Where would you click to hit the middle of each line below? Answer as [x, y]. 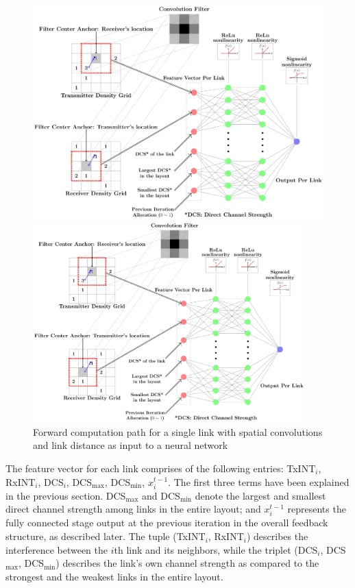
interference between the [57, 549]
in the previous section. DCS [66, 495]
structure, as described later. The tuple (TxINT [106, 536]
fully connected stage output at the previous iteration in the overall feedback [167, 523]
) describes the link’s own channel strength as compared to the [187, 563]
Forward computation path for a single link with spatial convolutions [178, 431]
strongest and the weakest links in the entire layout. [114, 576]
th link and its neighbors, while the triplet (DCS [216, 549]
